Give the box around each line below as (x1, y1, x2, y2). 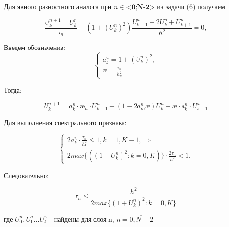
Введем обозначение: (4, 42, 65, 52)
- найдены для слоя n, (49, 213, 114, 224)
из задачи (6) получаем (157, 1, 225, 11)
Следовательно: (4, 170, 49, 180)
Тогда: (4, 84, 22, 95)
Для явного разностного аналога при (4, 1, 112, 11)
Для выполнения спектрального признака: (4, 117, 127, 127)
